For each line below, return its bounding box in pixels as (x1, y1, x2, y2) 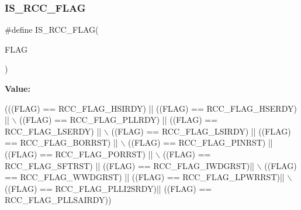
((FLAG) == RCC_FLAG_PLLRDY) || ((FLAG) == (19, 113, 218, 126)
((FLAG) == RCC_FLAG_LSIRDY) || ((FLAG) (111, 125, 291, 137)
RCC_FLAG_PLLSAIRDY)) (5, 194, 112, 206)
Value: (5, 82, 30, 94)
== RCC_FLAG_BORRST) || (5, 136, 118, 149)
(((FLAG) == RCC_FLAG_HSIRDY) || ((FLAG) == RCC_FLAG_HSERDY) (5, 102, 297, 114)
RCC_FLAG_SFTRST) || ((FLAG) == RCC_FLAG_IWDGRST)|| (5, 159, 255, 171)
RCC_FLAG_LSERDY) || (5, 125, 102, 137)
